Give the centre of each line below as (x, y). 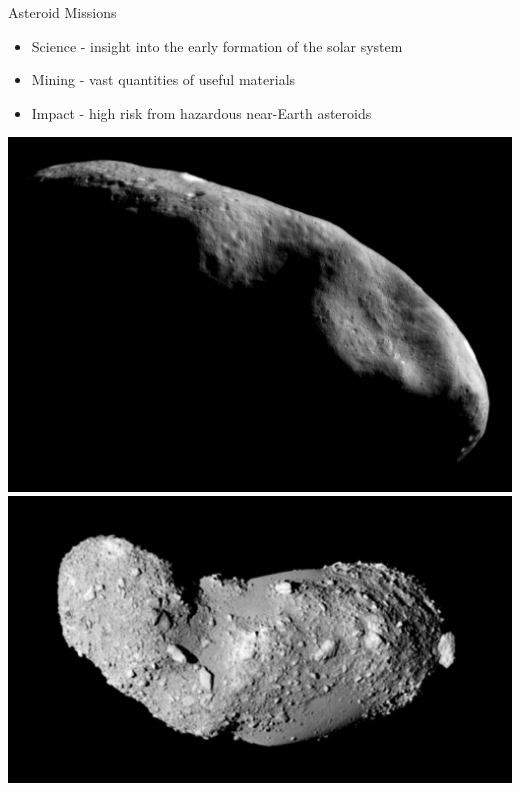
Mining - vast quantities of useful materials (163, 79)
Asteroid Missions (62, 12)
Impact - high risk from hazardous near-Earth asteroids (201, 112)
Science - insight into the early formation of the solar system (217, 45)
